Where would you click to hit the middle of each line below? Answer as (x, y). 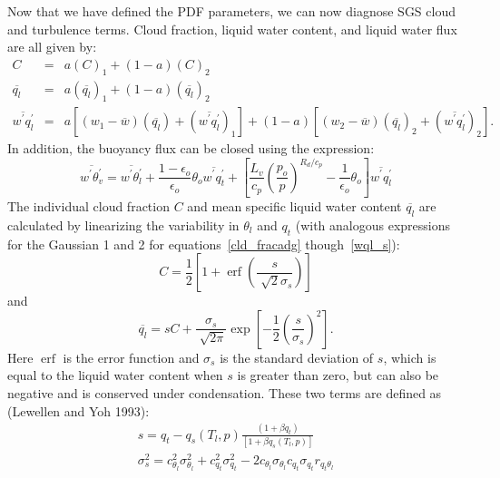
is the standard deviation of (297, 357)
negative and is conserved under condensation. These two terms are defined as (225, 393)
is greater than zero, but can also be (338, 375)
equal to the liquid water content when (115, 375)
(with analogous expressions (373, 224)
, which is (410, 357)
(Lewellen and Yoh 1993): (78, 410)
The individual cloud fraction (88, 206)
